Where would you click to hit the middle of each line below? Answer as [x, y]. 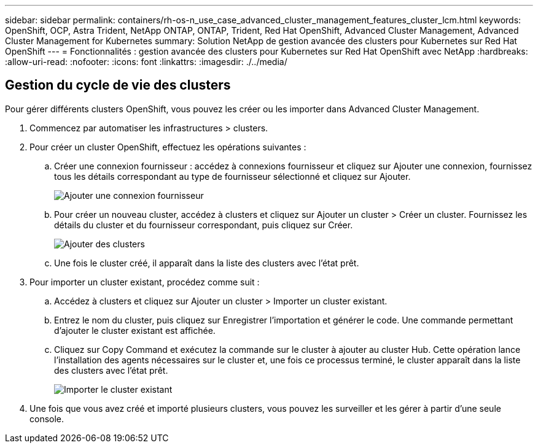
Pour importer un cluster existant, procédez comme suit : [145, 282]
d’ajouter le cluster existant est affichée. [135, 330]
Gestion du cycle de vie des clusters [118, 85]
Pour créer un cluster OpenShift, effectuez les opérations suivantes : [168, 147]
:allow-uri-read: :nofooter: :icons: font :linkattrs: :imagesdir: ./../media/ [146, 62]
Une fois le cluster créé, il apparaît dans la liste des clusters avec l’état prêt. [207, 263]
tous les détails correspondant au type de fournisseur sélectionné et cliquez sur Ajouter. [232, 176]
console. [47, 419]
